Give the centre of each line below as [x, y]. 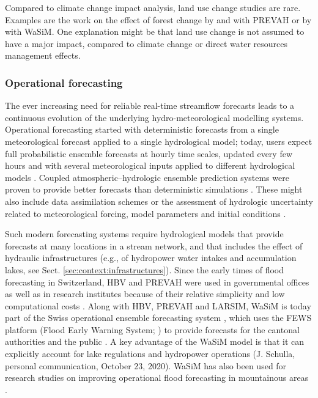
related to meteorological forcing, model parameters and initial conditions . [146, 213]
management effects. [43, 55]
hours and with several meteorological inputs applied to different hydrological [150, 165]
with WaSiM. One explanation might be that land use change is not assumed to [155, 31]
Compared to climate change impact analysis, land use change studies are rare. [153, 7]
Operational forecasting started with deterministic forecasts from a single [142, 129]
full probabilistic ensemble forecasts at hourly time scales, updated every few [149, 153]
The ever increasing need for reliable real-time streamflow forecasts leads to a [150, 105]
